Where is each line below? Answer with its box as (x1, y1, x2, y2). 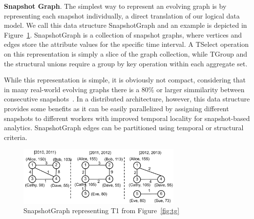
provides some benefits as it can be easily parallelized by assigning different (4, 103, 229, 113)
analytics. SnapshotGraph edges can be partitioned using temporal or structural (4, 122, 244, 133)
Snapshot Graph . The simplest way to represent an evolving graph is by (4, 1, 227, 11)
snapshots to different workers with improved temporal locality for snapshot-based (4, 113, 250, 123)
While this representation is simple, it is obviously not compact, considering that (4, 75, 246, 85)
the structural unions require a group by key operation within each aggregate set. (4, 58, 248, 68)
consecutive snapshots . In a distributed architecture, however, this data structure (4, 94, 250, 104)
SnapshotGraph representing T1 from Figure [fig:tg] (23, 205, 180, 216)
